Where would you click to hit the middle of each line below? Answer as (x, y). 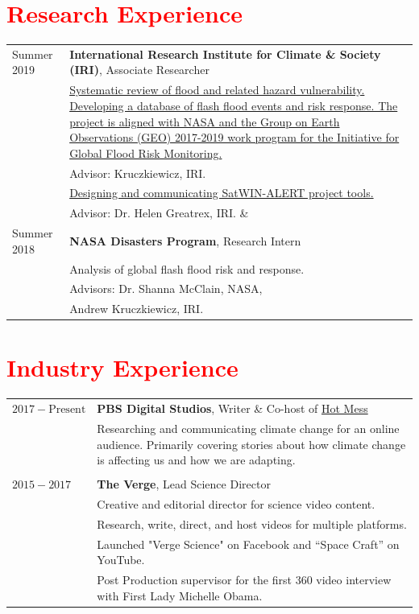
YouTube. (121, 560)
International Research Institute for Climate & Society (225, 54)
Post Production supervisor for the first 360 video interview (244, 580)
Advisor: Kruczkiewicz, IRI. (138, 173)
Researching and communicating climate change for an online (248, 428)
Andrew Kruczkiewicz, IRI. (137, 309)
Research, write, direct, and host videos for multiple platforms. (252, 523)
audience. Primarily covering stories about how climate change (251, 444)
